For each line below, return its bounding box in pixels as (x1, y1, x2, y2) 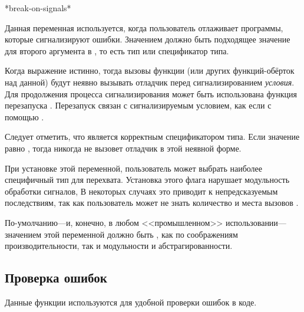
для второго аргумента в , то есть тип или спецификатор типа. (5, 44, 229, 57)
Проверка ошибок (5, 268, 107, 287)
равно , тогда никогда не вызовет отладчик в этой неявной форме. (5, 142, 242, 154)
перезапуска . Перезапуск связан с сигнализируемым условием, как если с (5, 99, 272, 111)
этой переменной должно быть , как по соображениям (44, 228, 238, 240)
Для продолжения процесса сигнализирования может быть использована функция (5, 87, 297, 100)
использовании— (225, 216, 286, 228)
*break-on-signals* (5, 2, 71, 14)
